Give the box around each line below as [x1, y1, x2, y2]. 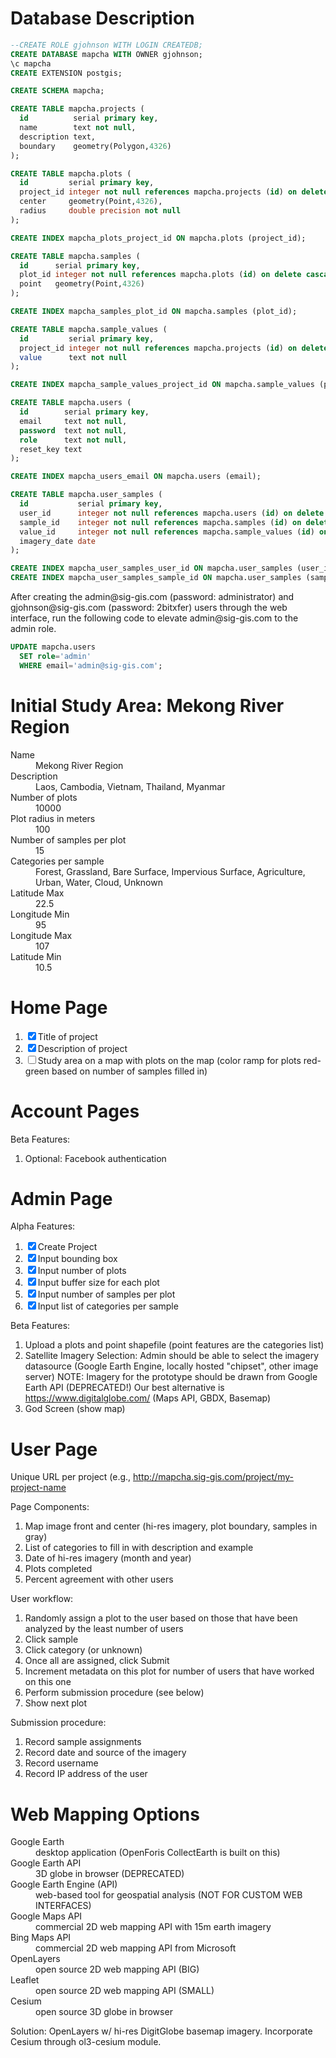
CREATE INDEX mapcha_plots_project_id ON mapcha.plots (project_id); [10, 233, 307, 243]
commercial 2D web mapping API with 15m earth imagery [35, 1921, 272, 1933]
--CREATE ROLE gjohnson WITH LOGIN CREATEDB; [10, 40, 203, 50]
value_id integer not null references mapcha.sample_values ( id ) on [19, 527, 329, 537]
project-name [10, 1482, 67, 1494]
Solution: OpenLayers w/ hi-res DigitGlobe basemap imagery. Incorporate [10, 2025, 313, 2037]
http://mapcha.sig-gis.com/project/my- [133, 1471, 294, 1483]
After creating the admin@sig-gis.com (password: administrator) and [10, 591, 295, 603]
